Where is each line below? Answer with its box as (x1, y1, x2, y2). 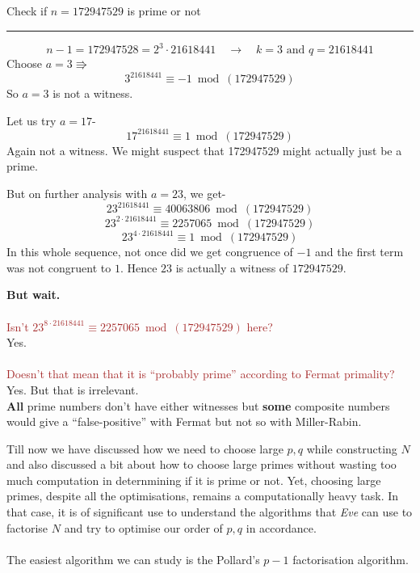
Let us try (6, 112, 57, 129)
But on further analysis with (6, 185, 148, 202)
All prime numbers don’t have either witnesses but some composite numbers (6, 397, 390, 414)
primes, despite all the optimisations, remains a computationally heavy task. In (6, 487, 399, 504)
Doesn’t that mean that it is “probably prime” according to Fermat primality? (6, 365, 395, 382)
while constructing (306, 440, 397, 457)
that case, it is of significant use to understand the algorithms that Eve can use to (6, 503, 413, 520)
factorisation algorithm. (292, 550, 409, 567)
